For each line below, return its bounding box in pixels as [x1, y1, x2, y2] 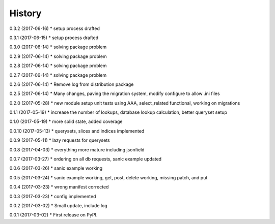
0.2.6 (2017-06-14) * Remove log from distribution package [9, 81, 134, 87]
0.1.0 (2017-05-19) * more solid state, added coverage [9, 118, 123, 124]
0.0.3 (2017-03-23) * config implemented [9, 193, 96, 199]
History [9, 8, 42, 19]
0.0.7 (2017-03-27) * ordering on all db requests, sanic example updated [9, 156, 162, 162]
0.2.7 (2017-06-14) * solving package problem [9, 72, 107, 78]
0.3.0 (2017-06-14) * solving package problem [9, 44, 107, 50]
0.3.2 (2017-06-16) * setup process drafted [9, 25, 100, 31]
